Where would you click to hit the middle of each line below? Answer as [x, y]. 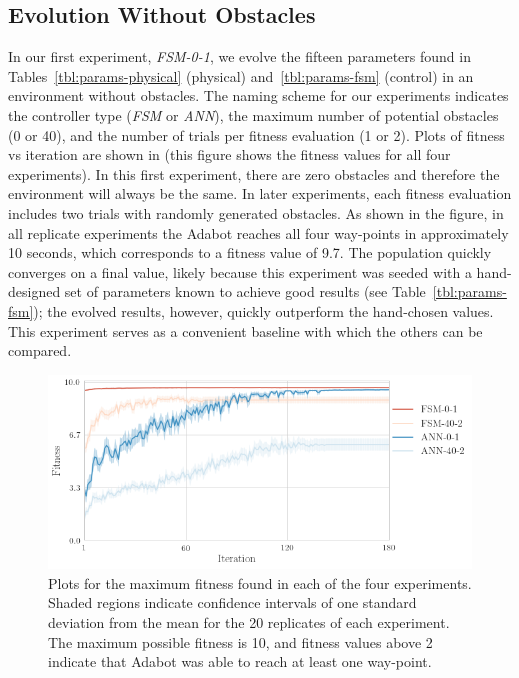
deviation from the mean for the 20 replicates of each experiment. [249, 622]
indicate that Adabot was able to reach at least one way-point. [240, 661]
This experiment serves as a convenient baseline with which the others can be [245, 330]
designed [34, 291]
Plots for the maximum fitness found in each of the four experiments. [260, 582]
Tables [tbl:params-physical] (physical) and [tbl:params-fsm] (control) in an [241, 75]
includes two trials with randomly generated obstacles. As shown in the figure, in [256, 212]
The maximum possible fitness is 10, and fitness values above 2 [240, 641]
